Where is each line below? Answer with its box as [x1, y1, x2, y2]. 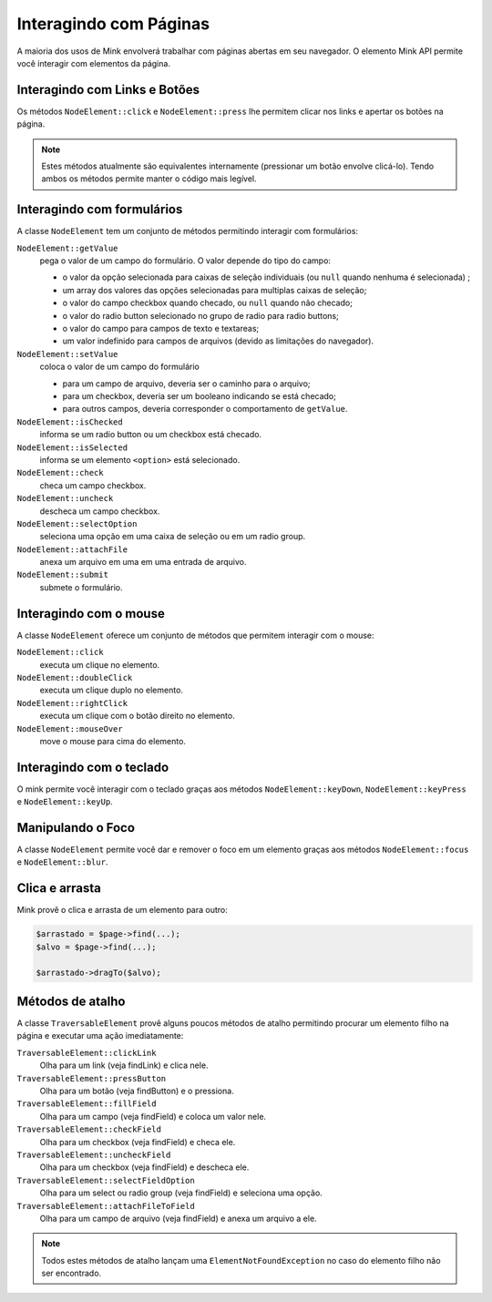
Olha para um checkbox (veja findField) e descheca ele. [39, 1162, 250, 1173]
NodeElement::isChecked [16, 416, 123, 427]
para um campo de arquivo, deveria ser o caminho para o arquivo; [62, 378, 311, 389]
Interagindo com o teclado [16, 759, 169, 774]
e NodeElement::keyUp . [16, 796, 113, 807]
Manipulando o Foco [16, 820, 136, 836]
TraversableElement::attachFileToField [16, 1201, 195, 1211]
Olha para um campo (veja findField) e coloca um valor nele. [39, 1111, 267, 1122]
